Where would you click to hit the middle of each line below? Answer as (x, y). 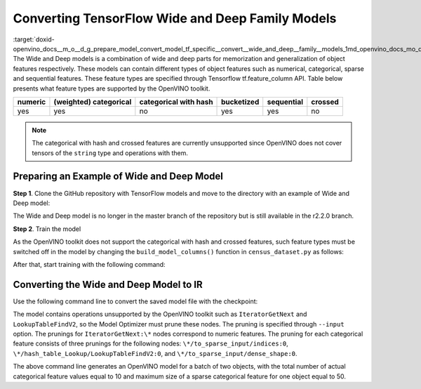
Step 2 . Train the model (47, 229)
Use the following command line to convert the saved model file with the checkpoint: (135, 301)
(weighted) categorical (93, 102)
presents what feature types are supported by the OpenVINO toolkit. (112, 88)
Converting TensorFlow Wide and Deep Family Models (175, 18)
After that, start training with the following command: (89, 264)
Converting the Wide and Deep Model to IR (108, 284)
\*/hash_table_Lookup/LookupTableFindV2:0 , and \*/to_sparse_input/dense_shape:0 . (155, 353)
